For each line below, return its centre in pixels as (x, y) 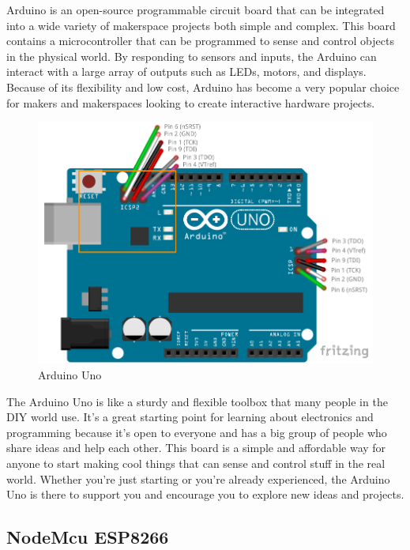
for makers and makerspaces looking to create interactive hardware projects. (191, 102)
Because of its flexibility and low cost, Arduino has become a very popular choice (203, 87)
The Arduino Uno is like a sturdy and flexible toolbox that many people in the (197, 401)
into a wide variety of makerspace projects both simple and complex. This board (201, 25)
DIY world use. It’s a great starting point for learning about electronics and (190, 417)
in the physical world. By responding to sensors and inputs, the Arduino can (192, 56)
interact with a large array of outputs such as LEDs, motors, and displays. (186, 72)
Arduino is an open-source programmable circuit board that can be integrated (196, 9)
